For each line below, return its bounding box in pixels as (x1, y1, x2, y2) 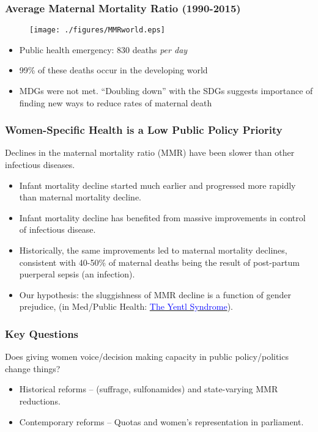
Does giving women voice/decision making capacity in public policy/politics (5, 350, 289, 363)
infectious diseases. (5, 158, 75, 171)
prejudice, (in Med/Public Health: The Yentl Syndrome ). (19, 300, 233, 313)
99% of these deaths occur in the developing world (19, 64, 208, 76)
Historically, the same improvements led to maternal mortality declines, (19, 244, 287, 257)
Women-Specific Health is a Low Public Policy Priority (5, 122, 283, 137)
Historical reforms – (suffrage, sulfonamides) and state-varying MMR (19, 383, 278, 395)
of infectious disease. (19, 223, 96, 236)
